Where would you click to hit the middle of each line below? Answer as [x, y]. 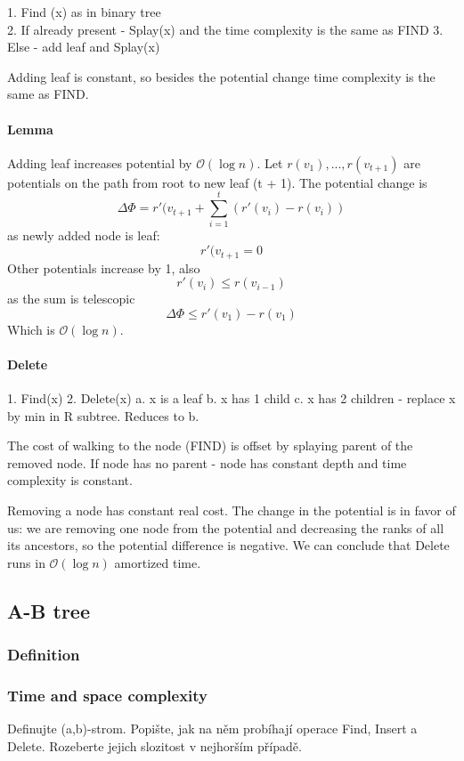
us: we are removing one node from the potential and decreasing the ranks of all [226, 527]
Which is [31, 329]
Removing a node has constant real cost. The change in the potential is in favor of [232, 510]
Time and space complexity [108, 695]
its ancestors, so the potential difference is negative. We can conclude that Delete [228, 545]
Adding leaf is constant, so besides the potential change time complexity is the [221, 76]
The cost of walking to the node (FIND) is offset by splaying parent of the [210, 445]
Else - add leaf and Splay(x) [84, 47]
